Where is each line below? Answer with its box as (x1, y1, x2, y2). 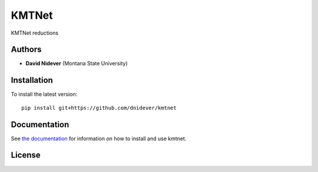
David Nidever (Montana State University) (25, 60, 128, 67)
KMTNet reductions (11, 29, 59, 36)
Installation (11, 75, 53, 85)
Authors (11, 45, 42, 55)
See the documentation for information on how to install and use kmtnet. (11, 135, 187, 142)
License (11, 150, 41, 160)
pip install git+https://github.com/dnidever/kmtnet (21, 104, 177, 111)
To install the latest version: (11, 91, 78, 98)
